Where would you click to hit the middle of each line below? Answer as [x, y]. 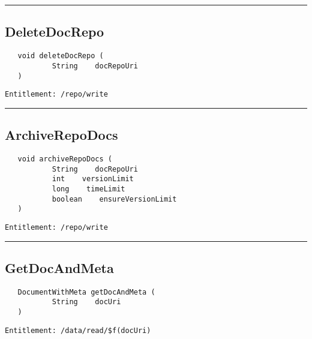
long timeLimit [88, 189]
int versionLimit [93, 179]
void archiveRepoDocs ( [65, 159]
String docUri [86, 302]
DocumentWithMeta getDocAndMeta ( [86, 292]
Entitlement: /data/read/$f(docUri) [78, 330]
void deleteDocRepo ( [61, 56]
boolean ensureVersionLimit [114, 199]
